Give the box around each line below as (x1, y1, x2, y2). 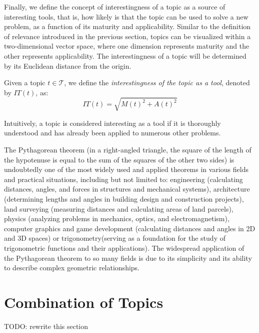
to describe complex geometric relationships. (4, 262, 139, 273)
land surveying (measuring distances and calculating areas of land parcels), (4, 203, 233, 214)
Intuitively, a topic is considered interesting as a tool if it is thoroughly (4, 117, 221, 128)
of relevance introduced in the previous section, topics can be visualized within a (4, 31, 251, 41)
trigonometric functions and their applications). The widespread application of (4, 243, 244, 253)
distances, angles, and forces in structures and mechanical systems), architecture (4, 184, 250, 194)
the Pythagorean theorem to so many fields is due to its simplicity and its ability (4, 252, 252, 263)
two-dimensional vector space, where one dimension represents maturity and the (4, 41, 249, 51)
